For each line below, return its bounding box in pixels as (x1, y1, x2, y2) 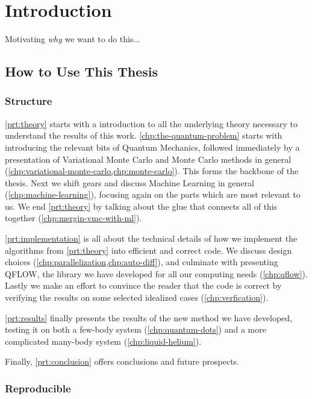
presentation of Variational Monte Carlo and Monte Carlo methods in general (5, 152, 292, 165)
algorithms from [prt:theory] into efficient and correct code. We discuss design (5, 243, 292, 256)
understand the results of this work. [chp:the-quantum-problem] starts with (5, 129, 282, 142)
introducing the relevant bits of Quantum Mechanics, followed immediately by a (5, 140, 300, 153)
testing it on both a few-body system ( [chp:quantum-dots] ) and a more (5, 323, 266, 336)
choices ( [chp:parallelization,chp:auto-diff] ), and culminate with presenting (5, 256, 278, 268)
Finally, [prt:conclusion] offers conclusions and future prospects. (5, 355, 239, 368)
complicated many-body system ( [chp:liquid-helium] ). (5, 335, 202, 347)
